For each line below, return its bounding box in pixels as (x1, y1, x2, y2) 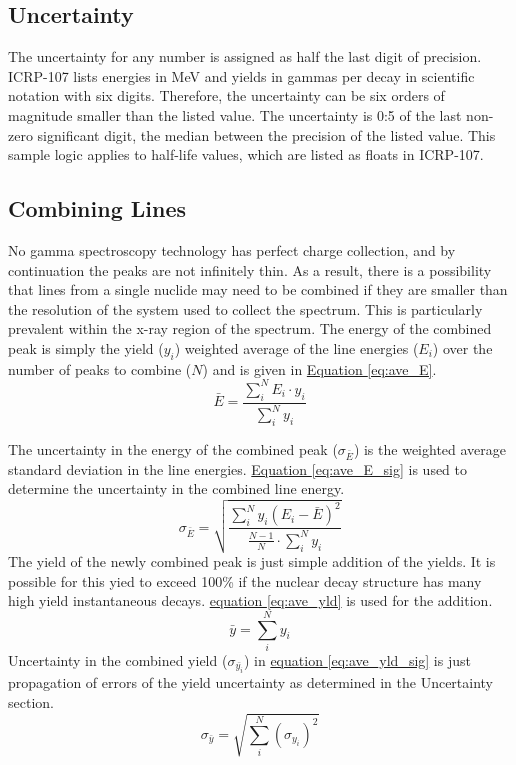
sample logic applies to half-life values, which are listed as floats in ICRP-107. (8, 144, 484, 165)
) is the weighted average (353, 438, 507, 459)
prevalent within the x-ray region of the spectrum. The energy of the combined (8, 318, 492, 339)
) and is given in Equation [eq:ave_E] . (202, 358, 437, 379)
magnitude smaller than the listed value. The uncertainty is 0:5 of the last (8, 104, 462, 125)
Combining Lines (8, 193, 186, 224)
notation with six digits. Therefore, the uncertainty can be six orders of (8, 85, 445, 106)
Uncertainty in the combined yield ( (8, 649, 228, 670)
